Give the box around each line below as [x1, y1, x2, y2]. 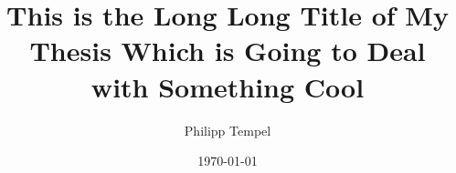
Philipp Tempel [184, 120, 271, 139]
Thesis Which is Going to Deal [29, 32, 426, 69]
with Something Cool [90, 67, 365, 105]
